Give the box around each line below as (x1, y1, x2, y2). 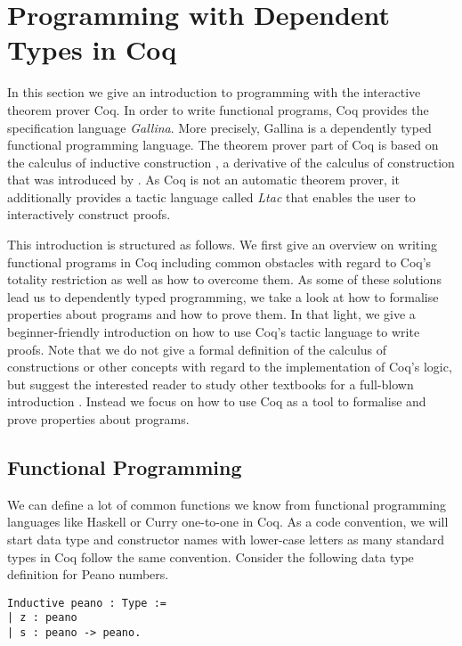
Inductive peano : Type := (7, 596, 166, 609)
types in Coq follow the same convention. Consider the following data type (7, 547, 414, 566)
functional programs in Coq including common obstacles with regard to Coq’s (7, 252, 432, 271)
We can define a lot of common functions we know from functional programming (7, 495, 446, 513)
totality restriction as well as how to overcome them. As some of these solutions (7, 270, 442, 289)
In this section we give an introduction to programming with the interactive (7, 83, 421, 102)
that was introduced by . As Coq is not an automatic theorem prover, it (7, 170, 400, 189)
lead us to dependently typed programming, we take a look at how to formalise (7, 287, 439, 306)
